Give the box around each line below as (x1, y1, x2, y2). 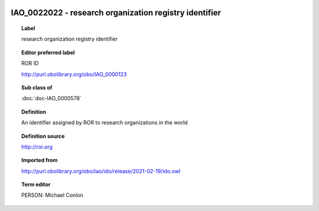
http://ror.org (21, 143, 53, 150)
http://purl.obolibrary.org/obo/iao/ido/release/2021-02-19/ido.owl (21, 167, 181, 174)
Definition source (21, 133, 65, 140)
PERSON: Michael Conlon (21, 192, 84, 199)
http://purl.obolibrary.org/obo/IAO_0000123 (21, 71, 127, 78)
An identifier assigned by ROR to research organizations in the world (21, 119, 188, 126)
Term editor (21, 181, 51, 188)
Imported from (21, 157, 58, 164)
